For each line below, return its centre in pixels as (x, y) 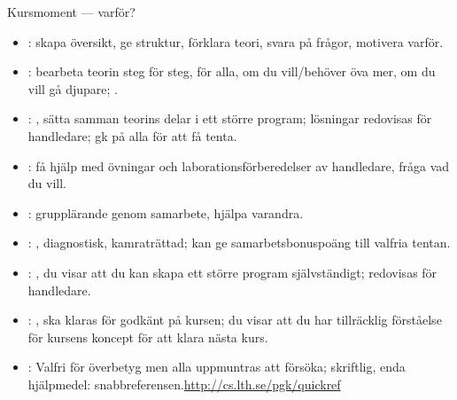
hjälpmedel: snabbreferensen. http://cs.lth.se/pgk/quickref (184, 384)
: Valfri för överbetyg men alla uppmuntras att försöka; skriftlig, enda (217, 367)
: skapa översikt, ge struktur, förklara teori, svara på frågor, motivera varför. (236, 41)
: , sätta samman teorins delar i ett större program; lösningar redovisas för (230, 118)
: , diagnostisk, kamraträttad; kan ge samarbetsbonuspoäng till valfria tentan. (239, 243)
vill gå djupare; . (73, 88)
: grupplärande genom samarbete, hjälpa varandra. (166, 212)
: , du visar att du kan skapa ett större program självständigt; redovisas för (232, 272)
